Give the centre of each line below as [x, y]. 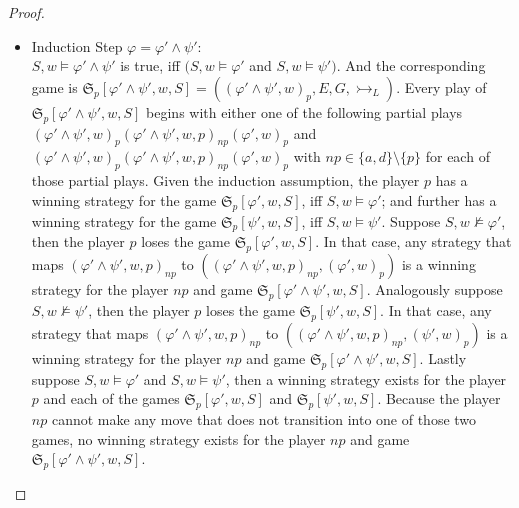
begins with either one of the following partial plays [304, 111]
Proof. [26, 12]
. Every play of [441, 86]
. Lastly [443, 357]
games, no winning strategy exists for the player [178, 438]
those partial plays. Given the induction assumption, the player [225, 180]
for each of [457, 156]
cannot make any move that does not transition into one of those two [264, 418]
